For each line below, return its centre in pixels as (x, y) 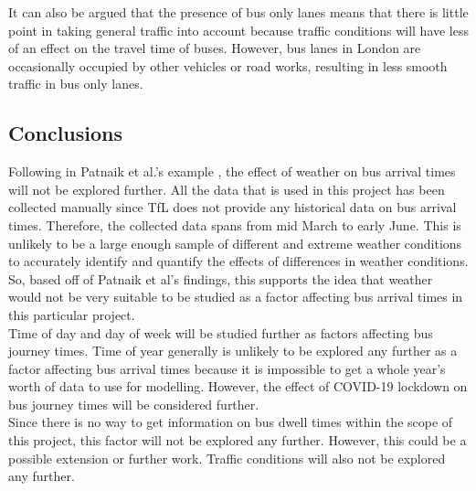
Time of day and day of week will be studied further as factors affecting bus (221, 332)
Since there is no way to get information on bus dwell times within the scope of (231, 422)
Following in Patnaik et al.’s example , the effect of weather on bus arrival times (232, 171)
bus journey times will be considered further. (134, 404)
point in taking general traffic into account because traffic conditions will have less (239, 30)
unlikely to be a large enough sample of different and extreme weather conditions (235, 243)
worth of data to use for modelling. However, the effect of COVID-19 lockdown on (238, 386)
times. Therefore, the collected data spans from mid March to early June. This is (235, 224)
